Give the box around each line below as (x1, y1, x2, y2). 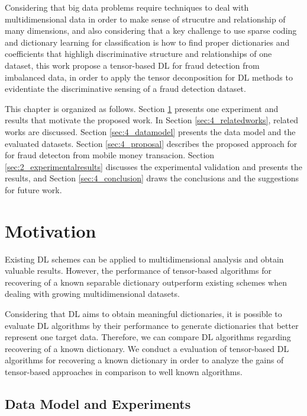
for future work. (5, 183, 62, 196)
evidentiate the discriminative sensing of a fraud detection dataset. (5, 82, 246, 95)
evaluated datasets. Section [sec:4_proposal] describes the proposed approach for (5, 137, 298, 149)
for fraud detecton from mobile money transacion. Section (5, 149, 215, 161)
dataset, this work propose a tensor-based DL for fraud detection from (5, 59, 260, 71)
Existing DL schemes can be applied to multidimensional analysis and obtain (5, 252, 284, 265)
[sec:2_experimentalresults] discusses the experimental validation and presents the (5, 160, 302, 172)
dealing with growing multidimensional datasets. (5, 287, 180, 300)
